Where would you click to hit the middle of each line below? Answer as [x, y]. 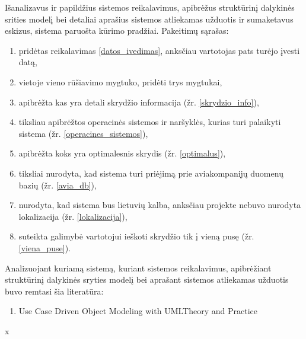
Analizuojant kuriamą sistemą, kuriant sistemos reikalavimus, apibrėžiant [138, 268]
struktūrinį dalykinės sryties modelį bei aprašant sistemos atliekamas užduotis [147, 279]
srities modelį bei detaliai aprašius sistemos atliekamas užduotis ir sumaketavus [149, 19]
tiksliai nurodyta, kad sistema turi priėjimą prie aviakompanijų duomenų [151, 173]
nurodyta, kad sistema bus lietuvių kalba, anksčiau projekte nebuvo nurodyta [160, 205]
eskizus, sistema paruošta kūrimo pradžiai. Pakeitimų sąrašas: [117, 31]
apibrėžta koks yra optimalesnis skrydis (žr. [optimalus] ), [122, 153]
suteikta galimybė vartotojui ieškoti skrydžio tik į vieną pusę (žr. [136, 236]
